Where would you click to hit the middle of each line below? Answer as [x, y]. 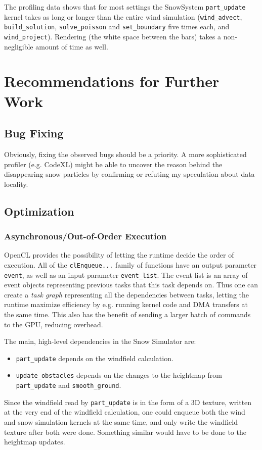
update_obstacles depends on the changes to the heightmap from [119, 375]
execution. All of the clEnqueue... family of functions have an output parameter [130, 264]
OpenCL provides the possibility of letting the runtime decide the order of [119, 255]
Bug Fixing [34, 133]
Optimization [39, 211]
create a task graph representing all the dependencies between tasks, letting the [127, 294]
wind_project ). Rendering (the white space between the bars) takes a [113, 36]
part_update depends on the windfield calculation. [95, 358]
